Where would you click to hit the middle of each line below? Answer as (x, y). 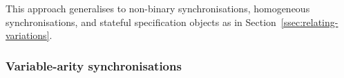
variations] (28, 35)
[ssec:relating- (309, 22)
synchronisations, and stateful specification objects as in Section (141, 22)
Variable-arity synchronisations (94, 65)
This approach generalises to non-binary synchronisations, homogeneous (158, 8)
